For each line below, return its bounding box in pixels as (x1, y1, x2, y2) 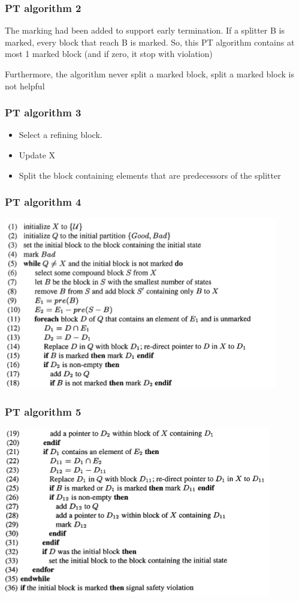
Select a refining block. (19, 128, 102, 141)
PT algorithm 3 (5, 105, 81, 120)
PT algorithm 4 (5, 194, 81, 209)
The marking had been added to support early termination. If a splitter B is (5, 24, 285, 37)
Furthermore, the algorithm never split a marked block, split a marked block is (5, 68, 294, 80)
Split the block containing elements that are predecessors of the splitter (19, 169, 281, 181)
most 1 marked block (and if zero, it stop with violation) (5, 47, 213, 60)
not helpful (5, 79, 45, 92)
